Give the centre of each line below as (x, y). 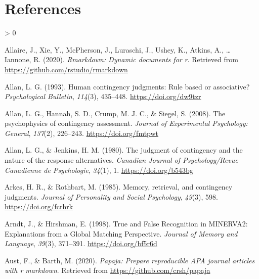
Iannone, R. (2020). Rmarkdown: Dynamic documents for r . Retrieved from (121, 59)
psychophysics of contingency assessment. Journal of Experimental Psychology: (126, 123)
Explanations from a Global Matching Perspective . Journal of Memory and (121, 233)
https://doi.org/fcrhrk (39, 206)
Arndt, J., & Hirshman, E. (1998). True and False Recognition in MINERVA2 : (126, 224)
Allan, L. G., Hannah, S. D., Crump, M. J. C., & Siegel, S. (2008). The (115, 113)
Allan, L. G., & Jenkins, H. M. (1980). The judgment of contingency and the (124, 150)
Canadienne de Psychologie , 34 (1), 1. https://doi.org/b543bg (99, 170)
